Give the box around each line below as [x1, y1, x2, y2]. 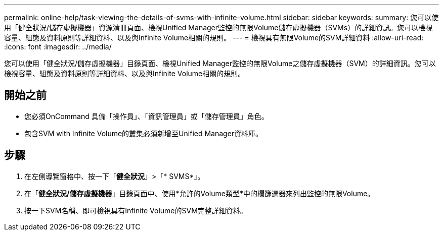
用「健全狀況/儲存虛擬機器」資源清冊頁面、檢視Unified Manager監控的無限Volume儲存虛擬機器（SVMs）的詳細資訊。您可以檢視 [4, 23, 433, 32]
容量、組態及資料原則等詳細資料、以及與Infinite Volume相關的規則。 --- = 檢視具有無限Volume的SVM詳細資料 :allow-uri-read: [4, 33, 424, 42]
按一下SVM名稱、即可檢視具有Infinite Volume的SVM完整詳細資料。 [24, 206, 247, 215]
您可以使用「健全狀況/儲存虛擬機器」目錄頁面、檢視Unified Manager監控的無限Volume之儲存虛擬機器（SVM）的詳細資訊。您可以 [4, 59, 436, 68]
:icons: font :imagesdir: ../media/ [4, 42, 112, 51]
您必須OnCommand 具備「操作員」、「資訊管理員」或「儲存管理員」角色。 [24, 111, 269, 121]
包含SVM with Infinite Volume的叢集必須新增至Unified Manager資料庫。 [24, 129, 263, 138]
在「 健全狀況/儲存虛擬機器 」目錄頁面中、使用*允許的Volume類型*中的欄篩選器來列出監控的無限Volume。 [24, 189, 375, 198]
